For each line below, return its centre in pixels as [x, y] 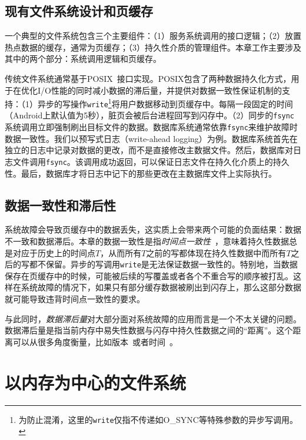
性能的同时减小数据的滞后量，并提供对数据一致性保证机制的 [166, 90]
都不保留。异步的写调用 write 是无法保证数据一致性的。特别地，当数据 [163, 264]
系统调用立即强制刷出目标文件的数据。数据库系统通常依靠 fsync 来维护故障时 [151, 127]
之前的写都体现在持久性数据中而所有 [216, 252]
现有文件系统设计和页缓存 [79, 11]
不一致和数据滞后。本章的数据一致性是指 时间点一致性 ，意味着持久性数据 [147, 241]
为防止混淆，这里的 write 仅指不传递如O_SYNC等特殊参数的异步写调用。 [158, 419]
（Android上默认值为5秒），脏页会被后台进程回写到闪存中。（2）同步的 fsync [150, 115]
